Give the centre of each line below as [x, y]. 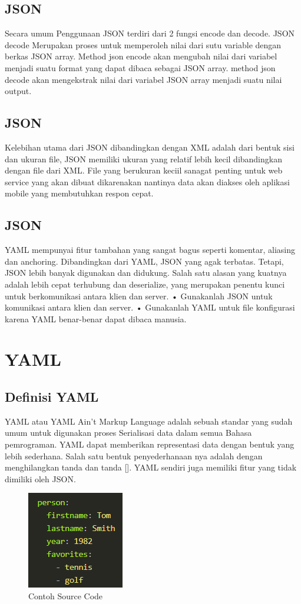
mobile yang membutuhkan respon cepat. [79, 193]
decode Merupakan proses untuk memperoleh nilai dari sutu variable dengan [143, 44]
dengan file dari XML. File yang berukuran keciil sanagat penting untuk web [144, 170]
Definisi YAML [52, 397]
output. [18, 91]
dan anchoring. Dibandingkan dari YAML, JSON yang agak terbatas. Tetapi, [144, 261]
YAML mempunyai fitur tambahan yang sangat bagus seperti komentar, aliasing [150, 250]
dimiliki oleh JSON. [40, 478]
